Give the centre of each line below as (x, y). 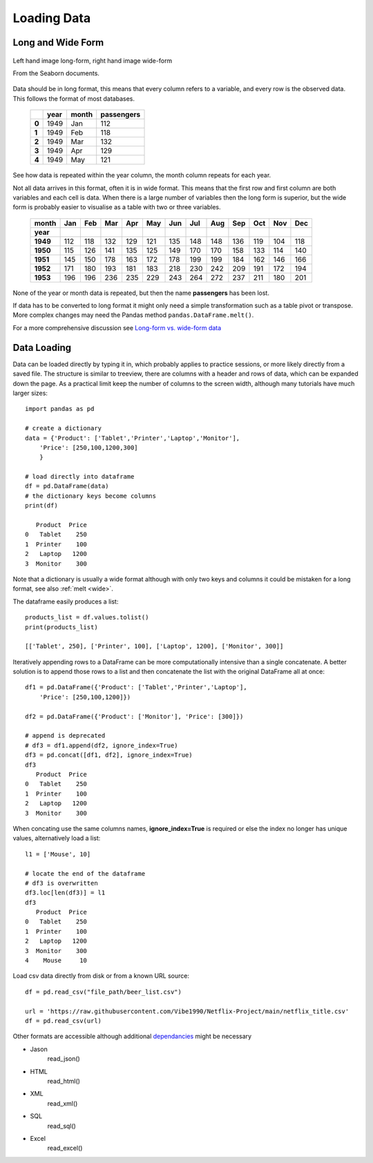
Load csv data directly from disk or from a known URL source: (101, 976)
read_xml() (63, 1103)
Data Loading (42, 348)
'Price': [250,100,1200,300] (88, 448)
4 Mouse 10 (56, 961)
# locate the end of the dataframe (85, 873)
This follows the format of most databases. (74, 98)
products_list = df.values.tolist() (87, 617)
